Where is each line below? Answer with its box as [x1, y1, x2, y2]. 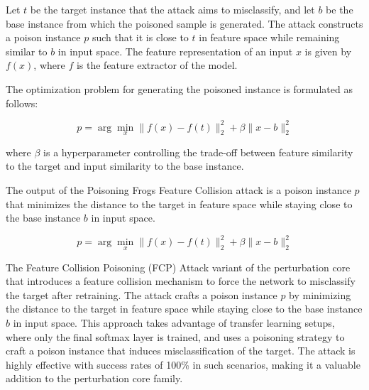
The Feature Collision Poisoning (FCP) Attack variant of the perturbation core [6, 259, 351, 274]
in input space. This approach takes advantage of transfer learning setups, [13, 315, 335, 330]
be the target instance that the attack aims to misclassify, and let [30, 2, 315, 16]
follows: [6, 95, 38, 110]
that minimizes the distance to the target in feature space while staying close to [6, 196, 353, 211]
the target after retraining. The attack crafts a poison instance [6, 287, 277, 302]
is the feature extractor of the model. [76, 58, 238, 72]
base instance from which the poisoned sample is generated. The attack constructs [6, 16, 363, 31]
